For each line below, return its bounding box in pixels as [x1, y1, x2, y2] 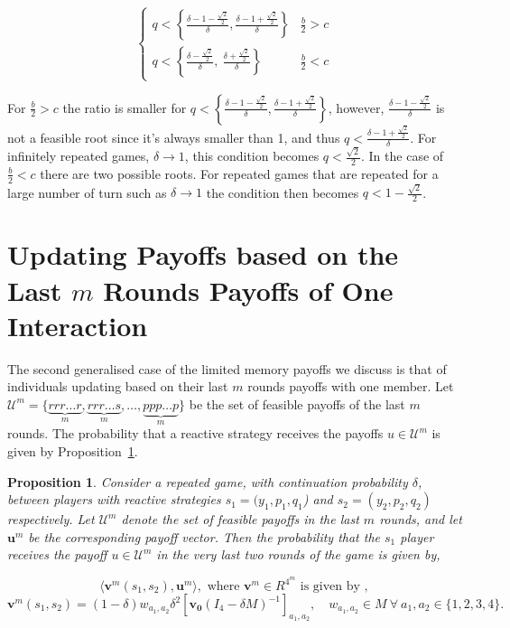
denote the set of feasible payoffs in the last [121, 510, 359, 529]
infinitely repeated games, [7, 146, 150, 165]
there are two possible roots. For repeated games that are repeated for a [40, 164, 439, 183]
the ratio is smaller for [62, 98, 187, 117]
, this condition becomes [184, 146, 320, 165]
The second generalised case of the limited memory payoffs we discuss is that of [7, 359, 447, 378]
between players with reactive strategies [7, 490, 221, 509]
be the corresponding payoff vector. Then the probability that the [28, 527, 381, 546]
